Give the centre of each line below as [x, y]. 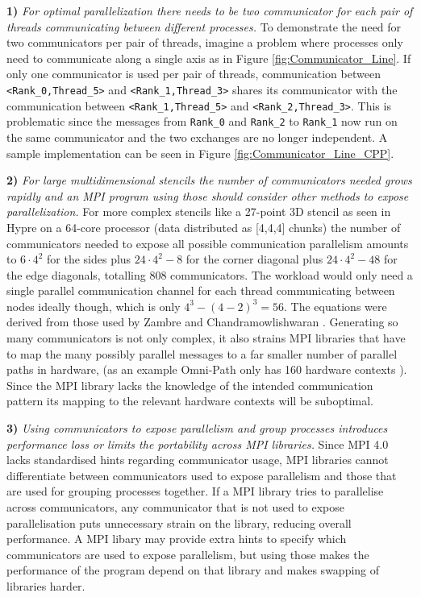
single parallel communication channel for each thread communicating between [201, 290]
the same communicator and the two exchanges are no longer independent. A [197, 137]
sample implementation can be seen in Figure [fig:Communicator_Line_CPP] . [200, 153]
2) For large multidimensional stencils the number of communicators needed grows [209, 180]
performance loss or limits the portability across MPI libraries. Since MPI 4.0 [198, 444]
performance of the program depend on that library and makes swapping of [193, 570]
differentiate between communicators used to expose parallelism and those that [202, 475]
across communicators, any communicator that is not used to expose [175, 507]
